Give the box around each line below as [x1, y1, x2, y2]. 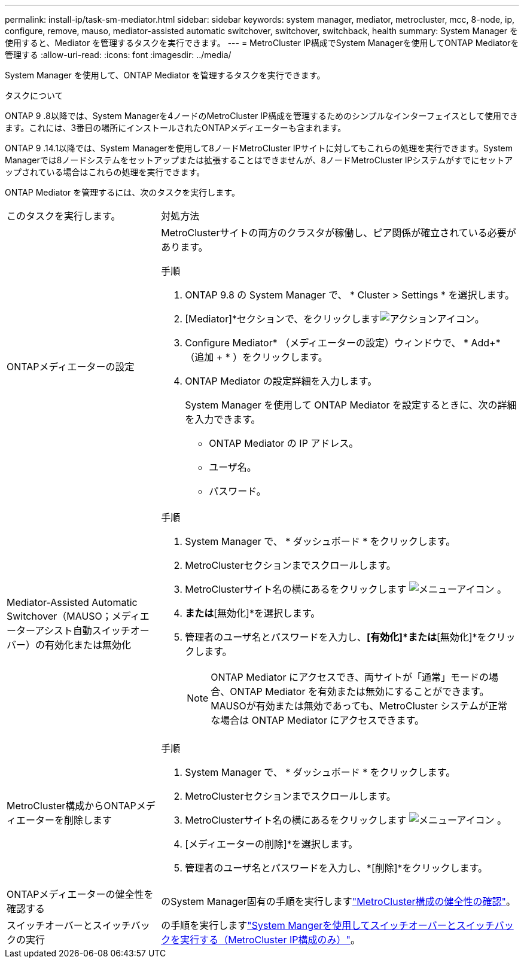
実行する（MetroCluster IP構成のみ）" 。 [180, 934, 360, 946]
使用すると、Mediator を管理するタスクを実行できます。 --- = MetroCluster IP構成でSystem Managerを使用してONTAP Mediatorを [5, 38, 519, 48]
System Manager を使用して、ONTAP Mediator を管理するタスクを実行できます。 [5, 70, 325, 80]
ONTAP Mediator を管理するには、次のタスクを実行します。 [5, 187, 240, 197]
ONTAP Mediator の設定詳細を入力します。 [185, 375, 377, 387]
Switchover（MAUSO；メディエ [7, 610, 150, 622]
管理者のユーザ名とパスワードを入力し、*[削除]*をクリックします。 [185, 862, 488, 874]
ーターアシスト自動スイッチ [7, 624, 130, 636]
